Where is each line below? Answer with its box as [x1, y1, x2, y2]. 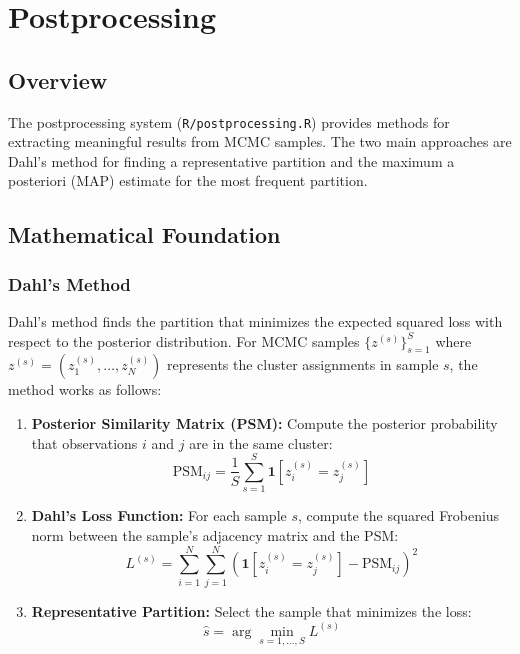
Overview [8, 64, 108, 95]
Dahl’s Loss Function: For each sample [31, 505, 287, 526]
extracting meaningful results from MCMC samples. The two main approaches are [8, 131, 512, 152]
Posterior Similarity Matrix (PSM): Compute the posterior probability [31, 413, 498, 433]
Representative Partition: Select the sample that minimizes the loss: [31, 600, 472, 621]
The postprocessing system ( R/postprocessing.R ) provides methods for [8, 111, 450, 132]
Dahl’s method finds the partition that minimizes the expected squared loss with [8, 311, 503, 332]
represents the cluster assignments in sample [167, 354, 439, 375]
